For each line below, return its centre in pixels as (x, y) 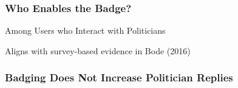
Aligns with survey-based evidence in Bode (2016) (98, 50)
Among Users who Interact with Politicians (85, 30)
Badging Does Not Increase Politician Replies (119, 77)
